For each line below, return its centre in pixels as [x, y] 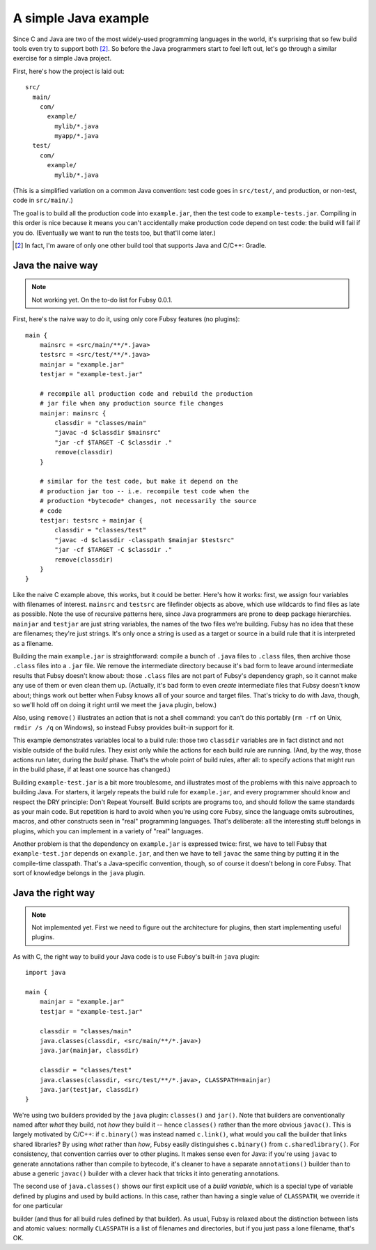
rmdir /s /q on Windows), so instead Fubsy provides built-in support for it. [124, 727]
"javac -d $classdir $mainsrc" [108, 433]
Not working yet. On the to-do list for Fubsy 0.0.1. [102, 300]
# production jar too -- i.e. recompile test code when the [144, 491]
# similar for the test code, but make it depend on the [139, 481]
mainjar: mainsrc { [73, 413]
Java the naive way [55, 265]
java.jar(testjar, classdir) [89, 1089]
